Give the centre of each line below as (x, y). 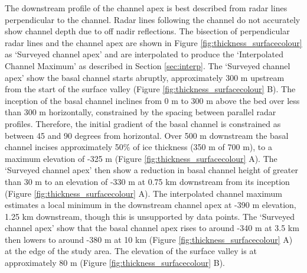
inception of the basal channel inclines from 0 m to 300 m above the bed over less (152, 100)
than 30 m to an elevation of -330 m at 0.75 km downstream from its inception (147, 181)
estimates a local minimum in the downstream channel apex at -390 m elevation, (151, 205)
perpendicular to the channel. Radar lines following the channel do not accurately (153, 19)
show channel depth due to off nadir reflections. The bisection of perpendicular (147, 31)
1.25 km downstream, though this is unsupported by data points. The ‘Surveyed (150, 216)
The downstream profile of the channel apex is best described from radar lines (146, 8)
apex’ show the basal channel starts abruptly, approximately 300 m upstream (145, 77)
